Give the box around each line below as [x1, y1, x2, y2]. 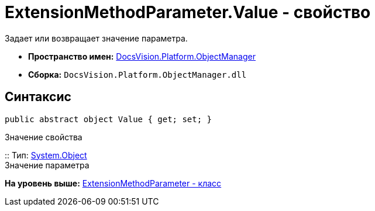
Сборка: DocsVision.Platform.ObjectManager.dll [28, 69, 247, 79]
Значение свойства [5, 132, 82, 142]
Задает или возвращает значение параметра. [5, 33, 188, 43]
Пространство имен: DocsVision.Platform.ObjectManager [28, 51, 256, 61]
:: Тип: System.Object [5, 150, 87, 160]
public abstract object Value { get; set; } [5, 114, 212, 124]
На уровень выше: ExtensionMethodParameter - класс [5, 178, 222, 188]
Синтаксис [5, 89, 71, 105]
